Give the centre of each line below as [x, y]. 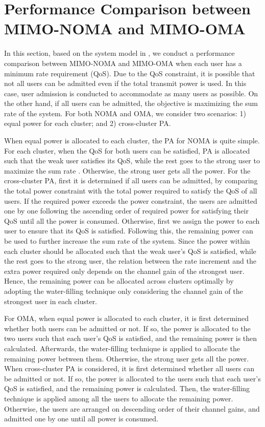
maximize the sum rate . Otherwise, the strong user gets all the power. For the [127, 170]
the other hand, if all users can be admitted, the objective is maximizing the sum [131, 103]
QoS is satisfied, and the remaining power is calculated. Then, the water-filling [127, 388]
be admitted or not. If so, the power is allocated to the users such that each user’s [132, 378]
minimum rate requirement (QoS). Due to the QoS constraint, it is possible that [130, 73]
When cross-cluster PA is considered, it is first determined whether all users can [129, 368]
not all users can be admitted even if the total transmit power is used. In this [125, 83]
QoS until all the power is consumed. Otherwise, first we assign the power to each [132, 220]
